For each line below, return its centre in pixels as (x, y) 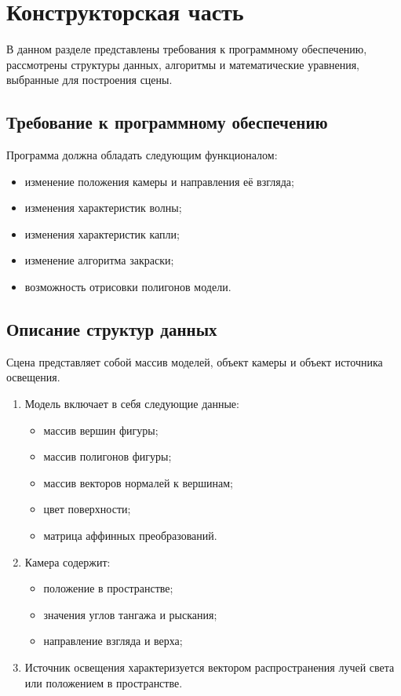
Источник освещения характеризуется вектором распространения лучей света (210, 667)
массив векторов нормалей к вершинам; (138, 482)
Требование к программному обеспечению (167, 122)
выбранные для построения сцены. (89, 80)
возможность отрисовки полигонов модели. (128, 287)
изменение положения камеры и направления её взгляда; (159, 181)
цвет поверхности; (87, 509)
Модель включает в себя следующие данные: (132, 404)
